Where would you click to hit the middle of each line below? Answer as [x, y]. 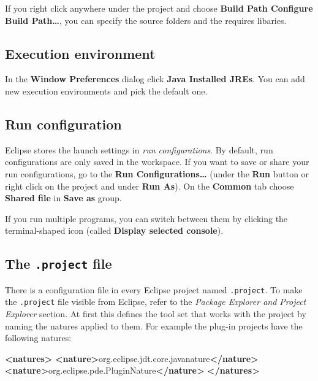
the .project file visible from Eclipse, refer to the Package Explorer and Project [156, 302]
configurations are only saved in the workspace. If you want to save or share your [157, 162]
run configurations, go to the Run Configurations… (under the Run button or [157, 173]
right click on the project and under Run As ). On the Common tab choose [150, 186]
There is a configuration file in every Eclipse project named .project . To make [154, 289]
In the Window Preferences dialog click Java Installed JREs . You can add [155, 79]
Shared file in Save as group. [63, 198]
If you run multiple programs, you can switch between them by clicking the [146, 218]
